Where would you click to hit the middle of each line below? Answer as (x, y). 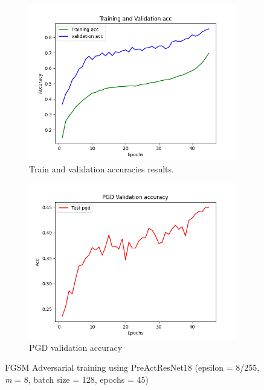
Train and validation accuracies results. (101, 168)
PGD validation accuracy (76, 347)
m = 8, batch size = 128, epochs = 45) (77, 379)
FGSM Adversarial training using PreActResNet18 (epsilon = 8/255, (132, 367)
